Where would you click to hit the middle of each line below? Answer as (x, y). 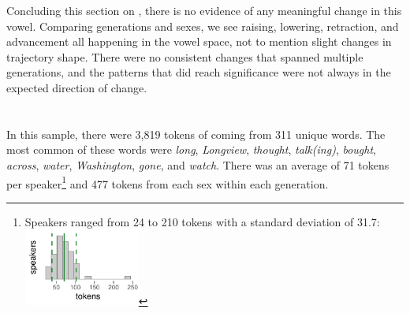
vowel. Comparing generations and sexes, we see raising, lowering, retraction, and (203, 26)
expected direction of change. (77, 87)
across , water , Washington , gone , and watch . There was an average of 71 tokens (198, 164)
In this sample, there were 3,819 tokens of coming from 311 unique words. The (196, 134)
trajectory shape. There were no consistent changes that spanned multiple (185, 56)
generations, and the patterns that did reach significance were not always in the (199, 72)
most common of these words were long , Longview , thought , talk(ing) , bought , (191, 149)
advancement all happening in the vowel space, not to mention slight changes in (199, 41)
